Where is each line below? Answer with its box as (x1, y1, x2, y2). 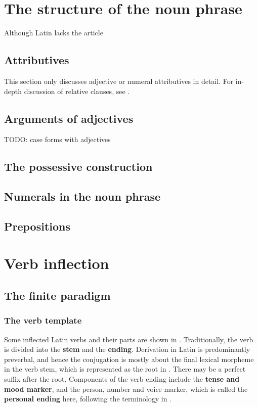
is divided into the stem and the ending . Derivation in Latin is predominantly (4, 344, 250, 354)
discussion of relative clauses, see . (24, 85, 130, 96)
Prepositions (4, 218, 71, 234)
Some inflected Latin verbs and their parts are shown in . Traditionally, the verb (4, 334, 253, 344)
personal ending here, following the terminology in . (4, 393, 171, 404)
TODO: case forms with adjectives (4, 134, 111, 145)
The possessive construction (4, 159, 153, 174)
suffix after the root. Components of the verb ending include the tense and (4, 374, 240, 384)
